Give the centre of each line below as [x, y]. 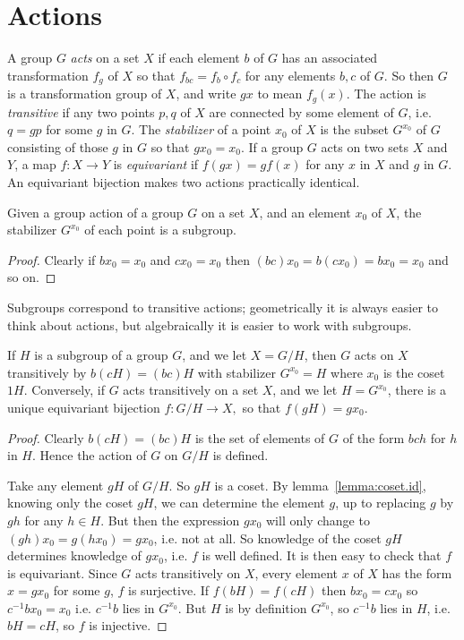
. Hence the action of [89, 455]
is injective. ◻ [128, 625]
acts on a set [105, 58]
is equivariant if [156, 164]
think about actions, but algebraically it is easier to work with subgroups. [210, 324]
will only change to [318, 520]
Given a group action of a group [95, 212]
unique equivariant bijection [84, 407]
